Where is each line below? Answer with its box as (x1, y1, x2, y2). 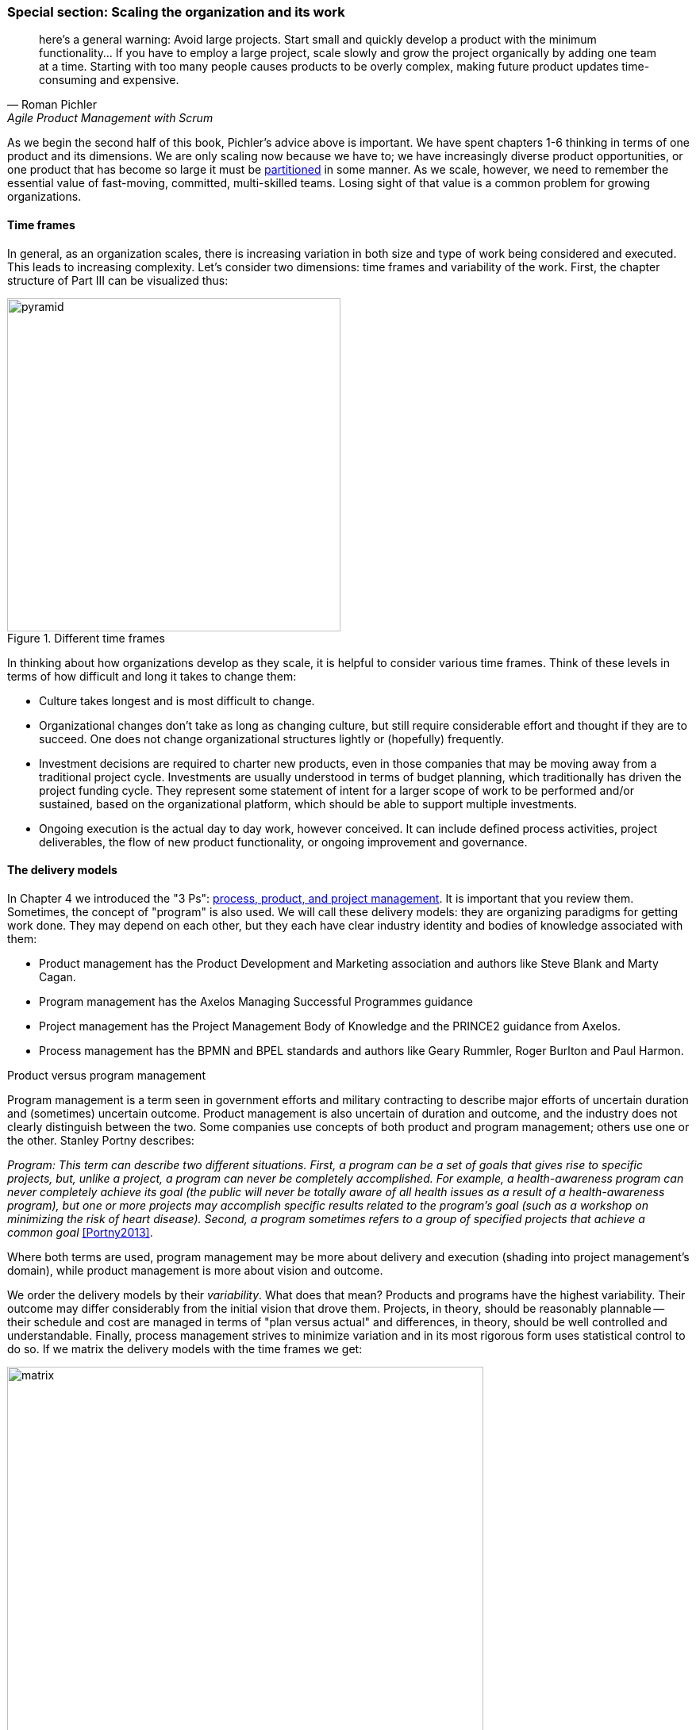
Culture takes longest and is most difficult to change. (39, 693, 315, 708)
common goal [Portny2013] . (7, 1225, 153, 1239)
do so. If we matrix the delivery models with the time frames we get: (7, 1341, 363, 1356)
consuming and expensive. (39, 73, 179, 87)
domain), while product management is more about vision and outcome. (7, 1263, 383, 1277)
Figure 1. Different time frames (7, 631, 165, 645)
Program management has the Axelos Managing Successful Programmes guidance (39, 994, 473, 1008)
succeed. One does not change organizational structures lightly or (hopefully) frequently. (39, 731, 505, 746)
